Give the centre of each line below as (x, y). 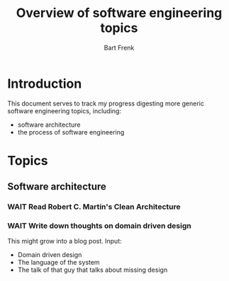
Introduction (45, 84)
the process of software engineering (71, 132)
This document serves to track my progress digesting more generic (106, 103)
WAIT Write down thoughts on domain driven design (99, 226)
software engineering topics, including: (65, 110)
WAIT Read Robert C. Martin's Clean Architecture (94, 207)
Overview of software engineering (119, 13)
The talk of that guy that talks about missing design (93, 270)
